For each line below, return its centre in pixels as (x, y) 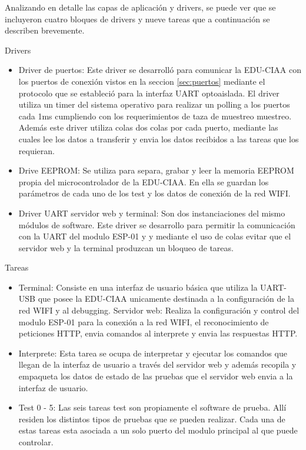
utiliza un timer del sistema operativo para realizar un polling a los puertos (154, 104)
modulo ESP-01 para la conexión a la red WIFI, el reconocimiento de (144, 321)
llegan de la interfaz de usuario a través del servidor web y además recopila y (157, 364)
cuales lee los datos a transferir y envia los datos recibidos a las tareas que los (159, 139)
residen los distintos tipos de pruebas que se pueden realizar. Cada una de (152, 419)
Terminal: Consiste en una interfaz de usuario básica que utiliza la (138, 287)
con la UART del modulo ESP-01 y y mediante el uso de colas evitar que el (155, 236)
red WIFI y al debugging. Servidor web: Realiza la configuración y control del (159, 310)
